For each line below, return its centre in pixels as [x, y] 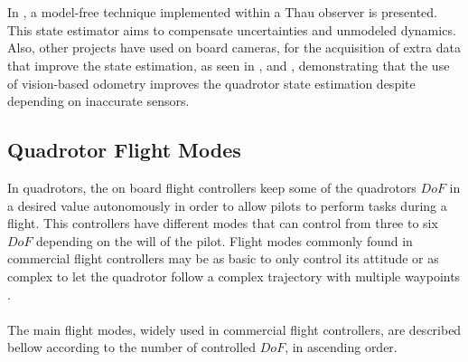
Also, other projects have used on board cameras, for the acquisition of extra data [234, 48]
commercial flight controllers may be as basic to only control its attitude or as [223, 258]
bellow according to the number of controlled [132, 347]
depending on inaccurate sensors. [98, 101]
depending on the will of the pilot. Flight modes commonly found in [225, 240]
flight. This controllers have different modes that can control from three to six [223, 223]
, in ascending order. [341, 347]
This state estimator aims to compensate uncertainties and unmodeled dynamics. [232, 29]
